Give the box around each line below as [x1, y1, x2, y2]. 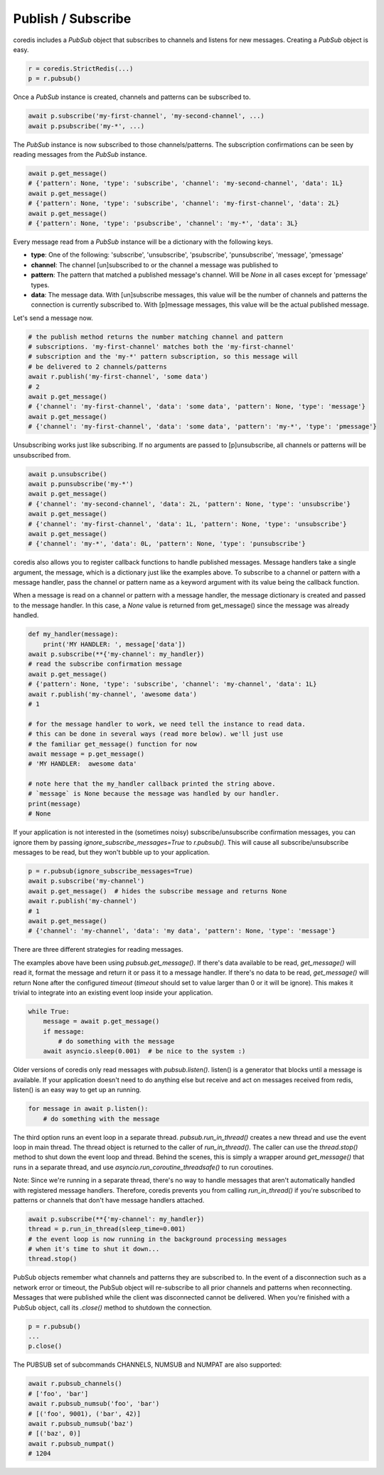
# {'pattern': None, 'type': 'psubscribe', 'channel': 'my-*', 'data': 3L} [28, 219, 299, 227]
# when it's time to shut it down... [28, 1245, 160, 1253]
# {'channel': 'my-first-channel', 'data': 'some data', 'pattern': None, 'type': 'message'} [28, 403, 366, 411]
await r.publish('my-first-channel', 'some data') [28, 373, 209, 381]
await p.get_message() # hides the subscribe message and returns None [28, 887, 287, 895]
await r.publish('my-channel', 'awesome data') [28, 690, 197, 698]
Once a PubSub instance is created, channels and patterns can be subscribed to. [13, 93, 251, 101]
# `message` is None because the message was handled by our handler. [28, 790, 280, 798]
